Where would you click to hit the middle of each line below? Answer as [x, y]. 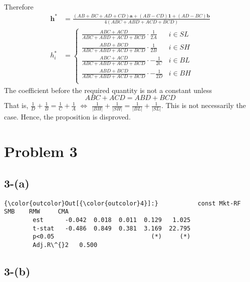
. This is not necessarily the [204, 105]
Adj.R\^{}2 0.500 [65, 245]
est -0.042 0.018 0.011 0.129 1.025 [112, 220]
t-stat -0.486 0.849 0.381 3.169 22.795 [112, 228]
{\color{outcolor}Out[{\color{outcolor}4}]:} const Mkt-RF [122, 203]
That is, [16, 105]
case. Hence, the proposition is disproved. [67, 117]
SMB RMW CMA [36, 212]
